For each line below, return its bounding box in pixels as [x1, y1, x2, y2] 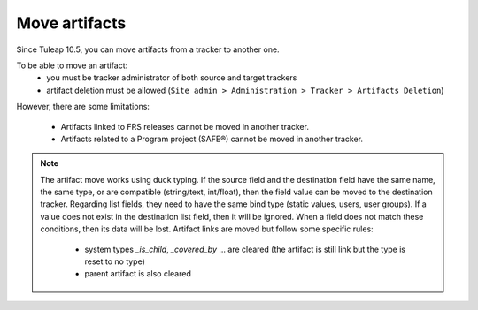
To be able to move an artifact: [16, 60, 128, 71]
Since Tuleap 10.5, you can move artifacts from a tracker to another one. [16, 44, 280, 55]
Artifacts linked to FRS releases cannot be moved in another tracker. [60, 121, 310, 132]
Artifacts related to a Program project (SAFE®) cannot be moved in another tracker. [60, 133, 363, 144]
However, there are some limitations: [16, 102, 150, 112]
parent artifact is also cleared [84, 268, 192, 279]
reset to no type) [84, 256, 146, 267]
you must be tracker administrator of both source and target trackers [46, 72, 297, 83]
